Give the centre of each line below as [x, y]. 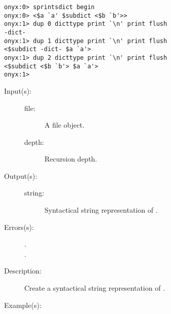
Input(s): [18, 90]
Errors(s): [19, 227]
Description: [23, 271]
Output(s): [21, 175]
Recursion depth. [71, 159]
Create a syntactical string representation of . [95, 288]
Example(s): [23, 305]
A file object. [65, 125]
